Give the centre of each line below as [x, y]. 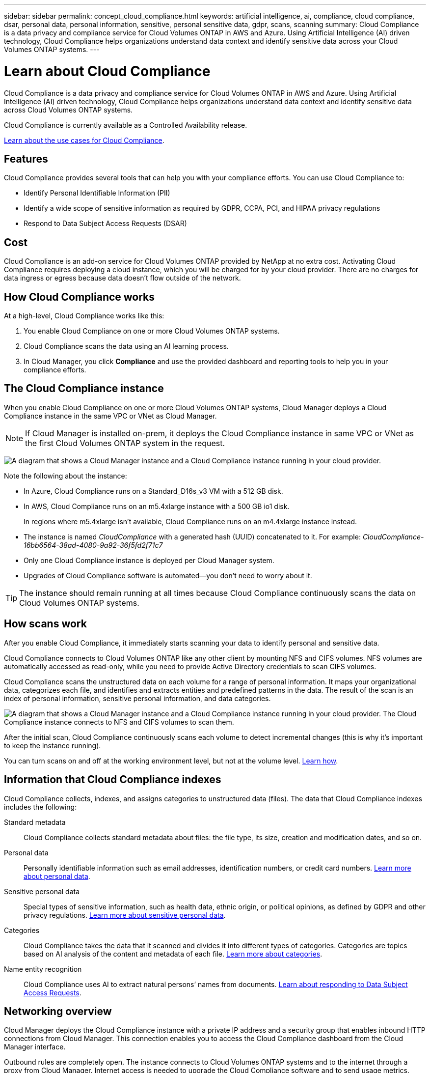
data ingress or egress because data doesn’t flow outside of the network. [122, 278]
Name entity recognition [43, 969]
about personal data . [57, 876]
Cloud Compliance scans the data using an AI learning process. [126, 346]
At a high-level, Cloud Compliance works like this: [84, 316]
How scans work [45, 624]
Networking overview [58, 1011]
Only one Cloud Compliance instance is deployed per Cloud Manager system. [149, 560]
